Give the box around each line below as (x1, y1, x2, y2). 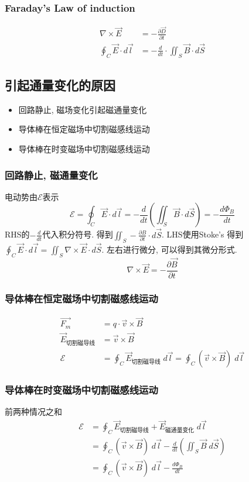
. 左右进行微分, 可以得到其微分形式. (101, 243, 237, 255)
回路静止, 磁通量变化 (5, 167, 98, 182)
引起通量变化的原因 (5, 76, 115, 94)
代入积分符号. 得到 (42, 228, 113, 240)
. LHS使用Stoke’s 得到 (162, 228, 244, 240)
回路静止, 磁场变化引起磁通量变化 (18, 103, 147, 115)
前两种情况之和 (5, 405, 62, 418)
